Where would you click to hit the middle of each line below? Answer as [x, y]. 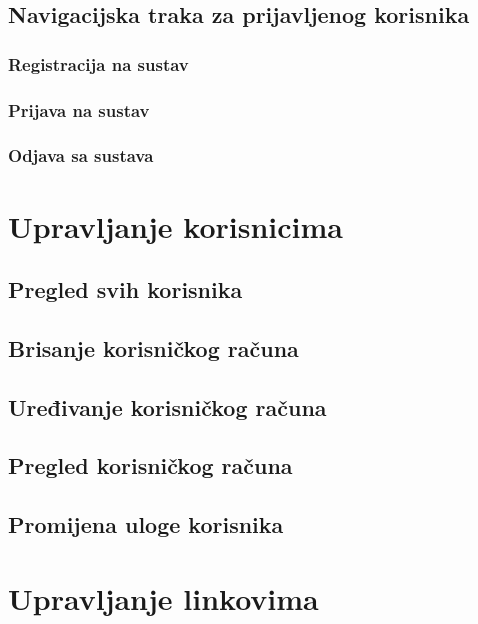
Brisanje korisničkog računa [153, 347]
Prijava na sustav [79, 109]
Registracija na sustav [98, 63]
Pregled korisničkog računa [150, 465]
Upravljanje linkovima [163, 597]
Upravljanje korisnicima [175, 225]
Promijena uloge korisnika [146, 524]
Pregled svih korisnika [125, 289]
